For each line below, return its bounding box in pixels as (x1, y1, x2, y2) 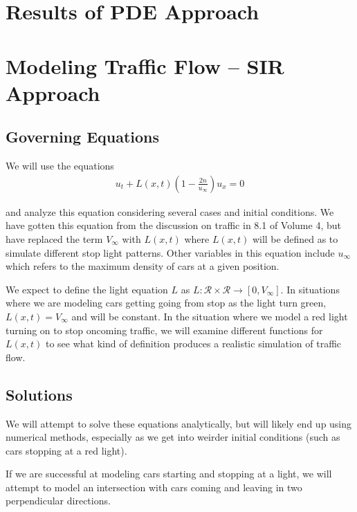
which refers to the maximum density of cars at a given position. (6, 259, 280, 273)
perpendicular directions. (6, 493, 111, 508)
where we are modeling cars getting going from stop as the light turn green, (6, 295, 327, 310)
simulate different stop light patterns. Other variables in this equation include (6, 245, 335, 259)
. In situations (280, 282, 340, 296)
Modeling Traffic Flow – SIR (6, 51, 284, 80)
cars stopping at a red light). (6, 443, 127, 457)
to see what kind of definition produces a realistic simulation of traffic (45, 336, 342, 351)
